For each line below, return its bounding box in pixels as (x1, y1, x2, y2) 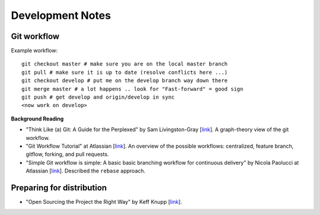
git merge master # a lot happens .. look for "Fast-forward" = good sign (21, 86, 244, 92)
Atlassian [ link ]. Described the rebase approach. (25, 167, 146, 174)
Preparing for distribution (11, 183, 107, 193)
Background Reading (11, 115, 64, 122)
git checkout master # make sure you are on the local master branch (21, 61, 228, 67)
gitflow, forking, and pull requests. (25, 151, 109, 158)
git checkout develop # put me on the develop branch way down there (21, 77, 228, 84)
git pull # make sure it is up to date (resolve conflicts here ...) (21, 69, 228, 76)
